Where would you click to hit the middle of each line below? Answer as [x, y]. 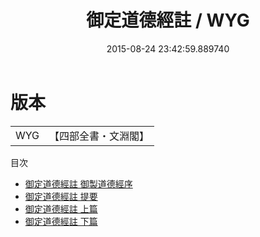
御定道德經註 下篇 [61, 221]
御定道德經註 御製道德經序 [78, 183]
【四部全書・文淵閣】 [99, 136]
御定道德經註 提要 [61, 196]
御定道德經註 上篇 [61, 208]
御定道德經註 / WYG [168, 20]
